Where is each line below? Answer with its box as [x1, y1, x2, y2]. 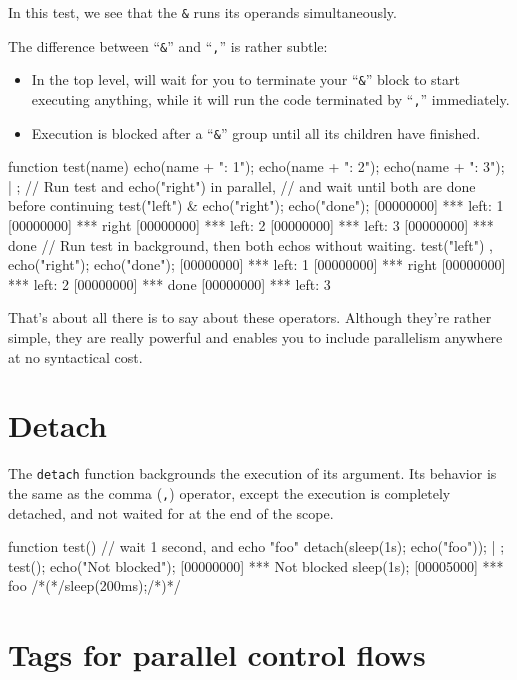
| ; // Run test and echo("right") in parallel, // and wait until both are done [8, 175, 476, 196]
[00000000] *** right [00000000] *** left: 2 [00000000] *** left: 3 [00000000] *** [8, 215, 494, 236]
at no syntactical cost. [8, 346, 143, 367]
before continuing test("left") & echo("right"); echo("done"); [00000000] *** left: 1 [8, 195, 504, 216]
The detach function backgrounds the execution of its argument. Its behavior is [8, 463, 497, 484]
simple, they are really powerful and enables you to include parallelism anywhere [8, 327, 503, 348]
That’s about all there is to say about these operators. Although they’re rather [8, 307, 492, 328]
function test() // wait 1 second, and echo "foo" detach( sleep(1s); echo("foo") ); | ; [8, 536, 505, 557]
